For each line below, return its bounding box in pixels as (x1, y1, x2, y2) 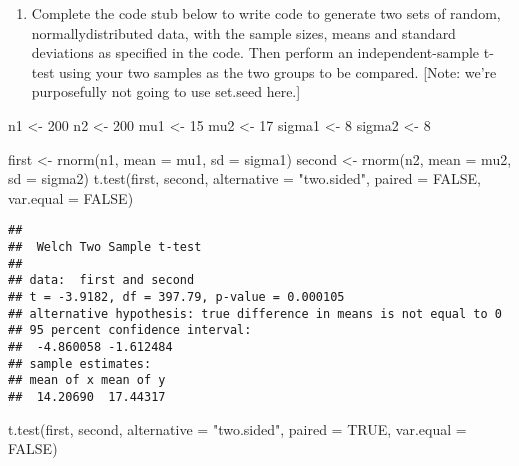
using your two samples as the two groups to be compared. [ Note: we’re (59, 61, 497, 82)
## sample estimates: (8, 356, 152, 371)
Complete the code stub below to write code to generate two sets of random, (31, 3, 501, 23)
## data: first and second (8, 273, 195, 288)
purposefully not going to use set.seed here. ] (31, 81, 301, 102)
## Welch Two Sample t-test (8, 240, 202, 254)
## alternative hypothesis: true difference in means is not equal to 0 (8, 306, 502, 321)
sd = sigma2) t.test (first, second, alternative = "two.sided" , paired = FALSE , (8, 168, 481, 189)
